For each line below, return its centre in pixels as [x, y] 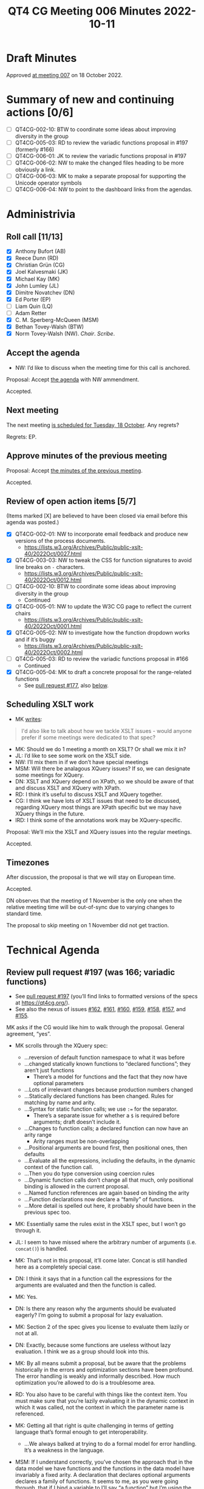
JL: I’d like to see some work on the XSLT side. [73, 755]
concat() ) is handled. [41, 1249]
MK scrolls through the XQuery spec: [61, 1046]
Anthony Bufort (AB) [40, 251]
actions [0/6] [40, 113]
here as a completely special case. [58, 1267]
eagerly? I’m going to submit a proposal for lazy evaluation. [89, 1315]
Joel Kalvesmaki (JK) [42, 272]
